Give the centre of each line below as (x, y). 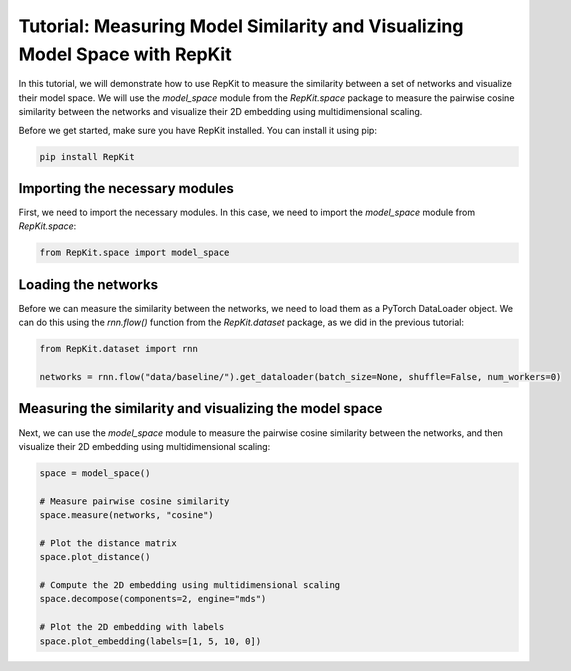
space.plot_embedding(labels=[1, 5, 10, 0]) (150, 641)
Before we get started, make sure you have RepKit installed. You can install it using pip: (197, 130)
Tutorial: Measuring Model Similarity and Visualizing (241, 26)
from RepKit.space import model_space (134, 253)
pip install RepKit (87, 156)
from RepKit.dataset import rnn (119, 349)
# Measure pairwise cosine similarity (134, 501)
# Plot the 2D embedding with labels (132, 627)
